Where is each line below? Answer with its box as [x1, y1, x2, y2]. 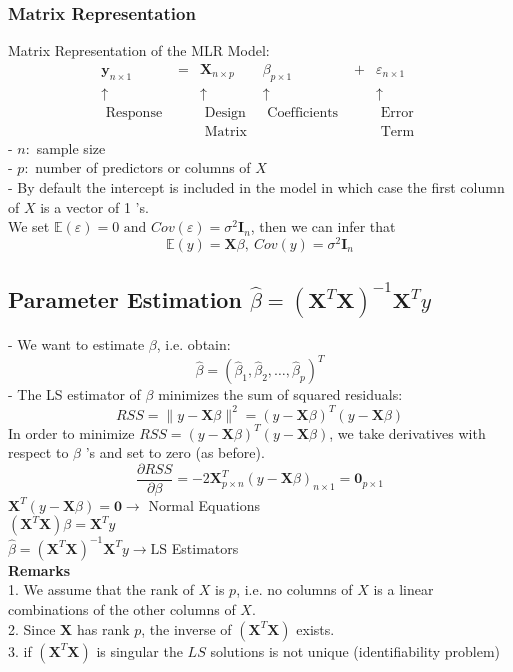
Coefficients [267, 105, 339, 120]
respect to [8, 442, 69, 463]
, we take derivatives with [329, 422, 486, 443]
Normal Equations [148, 494, 260, 515]
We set [8, 216, 50, 237]
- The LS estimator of [8, 384, 141, 405]
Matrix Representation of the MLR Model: [8, 40, 270, 61]
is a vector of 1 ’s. [40, 196, 149, 217]
